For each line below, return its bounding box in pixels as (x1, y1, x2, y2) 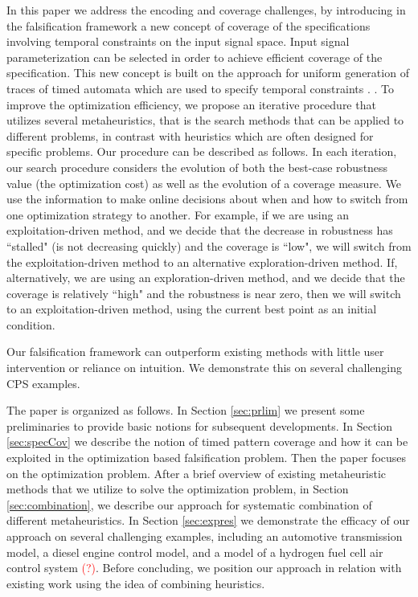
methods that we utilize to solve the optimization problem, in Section (6, 480, 349, 497)
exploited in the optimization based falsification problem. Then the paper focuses (6, 449, 407, 466)
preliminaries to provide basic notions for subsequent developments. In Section (6, 417, 393, 434)
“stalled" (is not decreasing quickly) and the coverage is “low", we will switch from (6, 237, 412, 254)
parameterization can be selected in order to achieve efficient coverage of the (6, 48, 383, 65)
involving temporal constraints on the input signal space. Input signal (6, 33, 350, 50)
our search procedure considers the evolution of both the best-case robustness (6, 158, 388, 175)
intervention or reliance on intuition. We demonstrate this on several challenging (6, 359, 402, 376)
